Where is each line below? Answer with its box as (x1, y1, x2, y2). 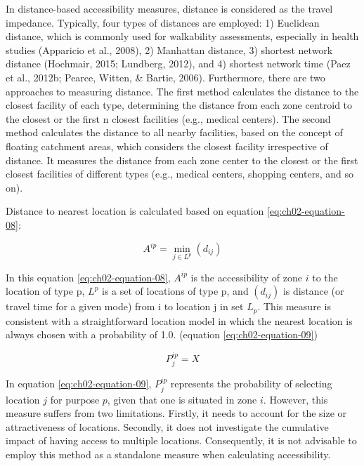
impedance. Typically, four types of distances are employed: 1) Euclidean (6, 15, 320, 29)
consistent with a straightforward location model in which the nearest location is (6, 313, 353, 328)
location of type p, (6, 284, 85, 298)
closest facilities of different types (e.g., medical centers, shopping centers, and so (6, 166, 353, 181)
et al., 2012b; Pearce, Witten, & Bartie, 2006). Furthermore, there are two (6, 69, 325, 84)
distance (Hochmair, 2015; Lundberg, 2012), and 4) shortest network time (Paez (6, 56, 351, 71)
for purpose (50, 392, 100, 406)
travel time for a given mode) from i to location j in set (6, 299, 244, 314)
